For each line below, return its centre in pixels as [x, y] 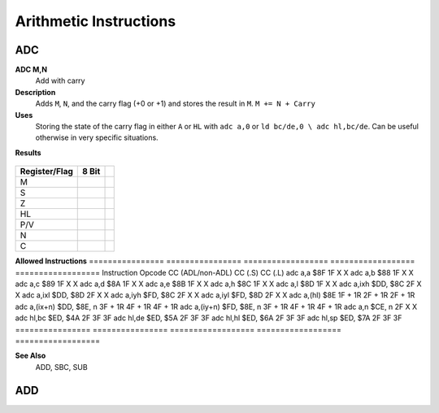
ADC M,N [31, 70]
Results [28, 152]
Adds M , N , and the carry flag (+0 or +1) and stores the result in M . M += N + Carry [176, 104]
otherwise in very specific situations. [97, 137]
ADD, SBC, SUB [62, 367]
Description [35, 92]
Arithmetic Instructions [96, 21]
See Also [30, 356]
